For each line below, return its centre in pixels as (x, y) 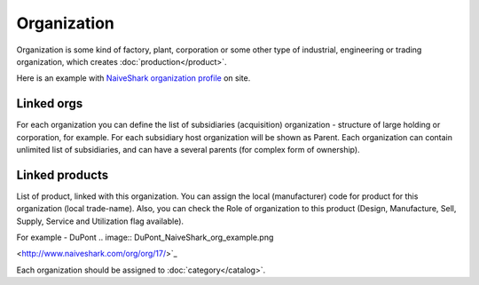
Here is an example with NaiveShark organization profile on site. (133, 78)
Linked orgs (50, 103)
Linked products (63, 174)
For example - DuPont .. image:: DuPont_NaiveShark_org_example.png (145, 237)
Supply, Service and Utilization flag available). (100, 221)
